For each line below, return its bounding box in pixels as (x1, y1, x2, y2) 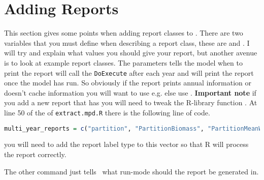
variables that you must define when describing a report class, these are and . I (4, 37, 250, 48)
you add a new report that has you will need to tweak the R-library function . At (4, 97, 257, 108)
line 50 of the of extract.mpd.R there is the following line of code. (4, 107, 210, 117)
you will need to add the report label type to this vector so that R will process (4, 139, 249, 149)
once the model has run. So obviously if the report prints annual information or (4, 77, 252, 88)
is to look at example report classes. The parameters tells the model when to (4, 57, 243, 68)
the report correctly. (4, 149, 67, 160)
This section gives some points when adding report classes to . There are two (4, 27, 243, 38)
